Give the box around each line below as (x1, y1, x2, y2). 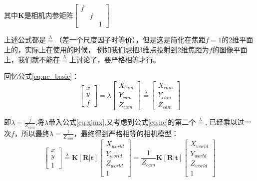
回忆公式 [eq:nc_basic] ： (4, 71, 79, 81)
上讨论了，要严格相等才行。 (69, 54, 160, 64)
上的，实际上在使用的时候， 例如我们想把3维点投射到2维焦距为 (4, 44, 209, 54)
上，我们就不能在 (4, 54, 60, 64)
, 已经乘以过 (205, 117, 245, 127)
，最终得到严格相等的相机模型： (73, 128, 179, 138)
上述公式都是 (4, 34, 46, 45)
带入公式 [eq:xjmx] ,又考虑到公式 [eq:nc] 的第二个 (48, 117, 196, 127)
